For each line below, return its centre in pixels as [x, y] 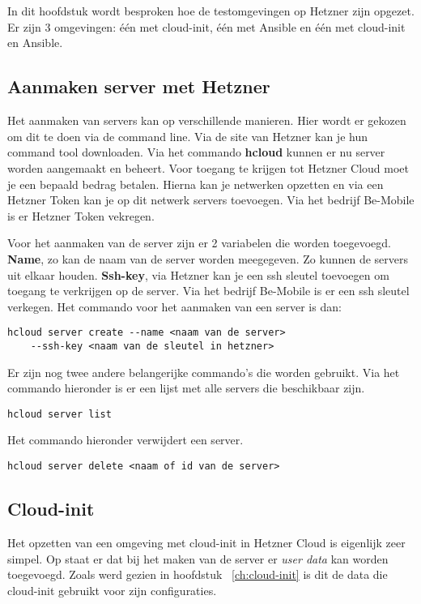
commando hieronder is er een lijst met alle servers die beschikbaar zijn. [186, 388]
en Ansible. [35, 43]
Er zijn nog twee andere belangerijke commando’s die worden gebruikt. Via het [204, 372]
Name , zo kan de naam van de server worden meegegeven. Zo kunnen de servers [208, 258]
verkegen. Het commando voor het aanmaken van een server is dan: [174, 306]
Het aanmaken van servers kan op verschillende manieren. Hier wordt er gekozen [207, 120]
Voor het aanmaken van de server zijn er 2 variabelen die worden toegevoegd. [199, 243]
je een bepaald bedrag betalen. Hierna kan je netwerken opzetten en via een [196, 184]
